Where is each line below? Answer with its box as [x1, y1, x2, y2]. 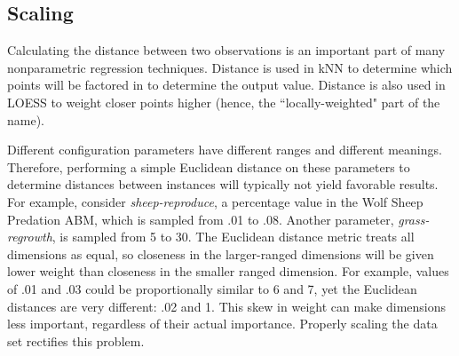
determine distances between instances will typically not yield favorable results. [7, 175, 439, 194]
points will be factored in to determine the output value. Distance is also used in [7, 75, 446, 94]
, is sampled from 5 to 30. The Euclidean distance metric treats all [51, 227, 415, 246]
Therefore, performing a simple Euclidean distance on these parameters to [7, 157, 410, 176]
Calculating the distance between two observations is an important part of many [7, 41, 446, 59]
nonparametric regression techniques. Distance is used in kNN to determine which [7, 58, 453, 76]
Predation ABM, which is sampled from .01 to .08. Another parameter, [7, 210, 394, 228]
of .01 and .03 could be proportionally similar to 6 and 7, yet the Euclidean [7, 279, 417, 297]
